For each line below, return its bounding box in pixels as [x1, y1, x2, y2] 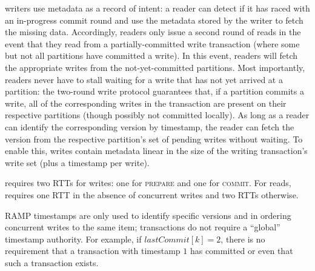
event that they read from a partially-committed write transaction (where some [5, 37, 300, 50]
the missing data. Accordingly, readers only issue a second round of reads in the [5, 25, 301, 38]
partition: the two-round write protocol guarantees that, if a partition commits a [5, 85, 304, 98]
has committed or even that [190, 244, 293, 257]
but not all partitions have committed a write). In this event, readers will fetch [5, 49, 297, 62]
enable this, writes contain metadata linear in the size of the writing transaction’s [5, 144, 308, 157]
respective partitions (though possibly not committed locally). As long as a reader [5, 109, 310, 121]
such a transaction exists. [5, 256, 99, 269]
